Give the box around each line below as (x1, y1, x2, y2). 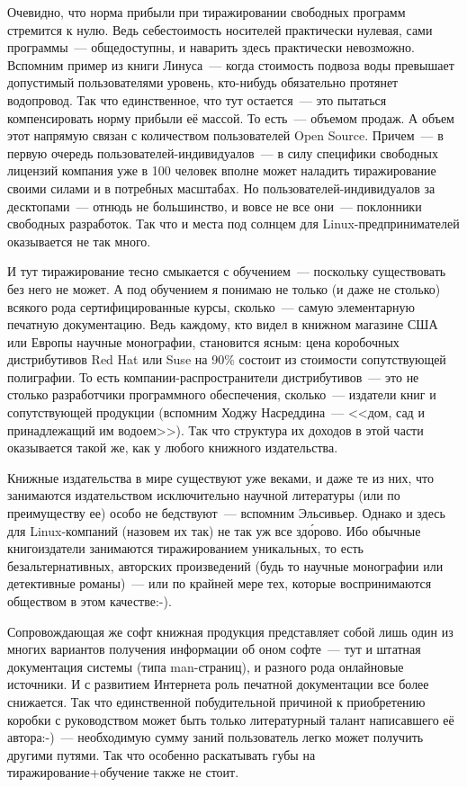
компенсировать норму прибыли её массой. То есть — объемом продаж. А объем (7, 108, 454, 127)
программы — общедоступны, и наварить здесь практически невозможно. (7, 38, 415, 57)
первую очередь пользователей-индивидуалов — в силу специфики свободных (7, 143, 438, 162)
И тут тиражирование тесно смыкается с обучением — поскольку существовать (7, 262, 446, 281)
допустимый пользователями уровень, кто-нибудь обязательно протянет (7, 73, 399, 92)
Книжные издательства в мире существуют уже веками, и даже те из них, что (7, 468, 434, 487)
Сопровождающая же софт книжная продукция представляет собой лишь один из (7, 622, 454, 640)
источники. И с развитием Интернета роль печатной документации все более (7, 675, 429, 693)
